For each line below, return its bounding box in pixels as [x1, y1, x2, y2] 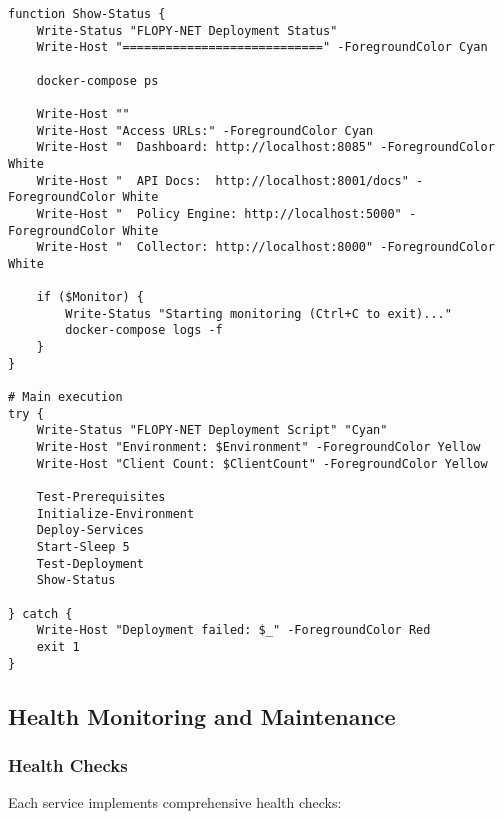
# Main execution [8, 390, 123, 405]
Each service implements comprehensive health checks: [8, 792, 342, 813]
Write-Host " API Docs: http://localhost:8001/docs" [36, 173, 409, 188]
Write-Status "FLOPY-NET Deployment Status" [36, 23, 338, 38]
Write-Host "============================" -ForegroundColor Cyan [36, 40, 488, 55]
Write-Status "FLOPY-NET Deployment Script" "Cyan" [36, 423, 388, 438]
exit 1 [36, 639, 80, 654]
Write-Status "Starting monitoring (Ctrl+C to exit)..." [65, 306, 452, 321]
